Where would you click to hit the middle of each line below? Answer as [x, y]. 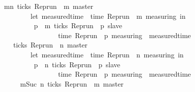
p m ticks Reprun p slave [78, 25]
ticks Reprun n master [50, 45]
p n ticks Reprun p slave [77, 64]
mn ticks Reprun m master [49, 6]
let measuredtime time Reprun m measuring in [108, 16]
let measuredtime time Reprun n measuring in [107, 54]
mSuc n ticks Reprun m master [72, 83]
